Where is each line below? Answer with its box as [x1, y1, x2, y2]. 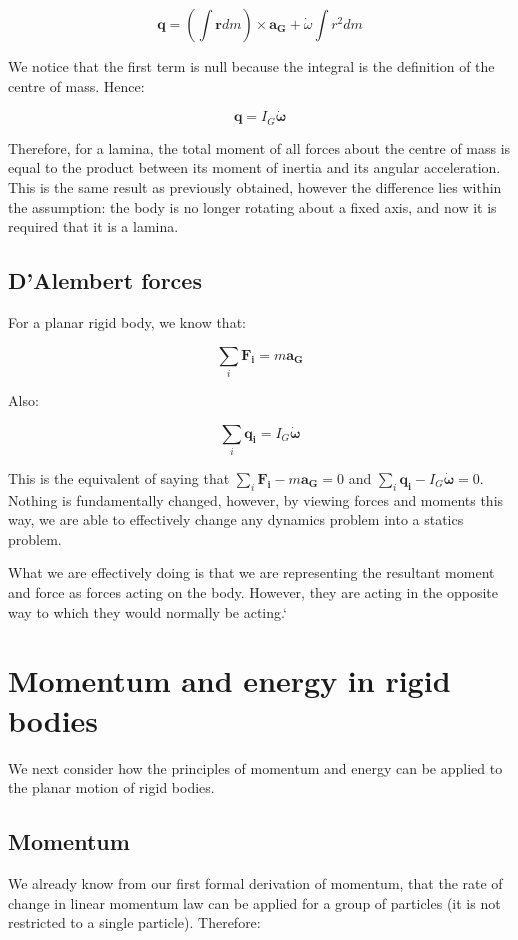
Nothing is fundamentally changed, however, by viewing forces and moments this [8, 489, 504, 510]
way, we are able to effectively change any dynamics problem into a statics [8, 509, 464, 530]
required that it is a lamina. [8, 216, 179, 237]
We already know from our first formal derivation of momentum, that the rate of [8, 872, 503, 893]
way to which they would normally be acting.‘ [8, 601, 287, 622]
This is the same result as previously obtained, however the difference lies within [8, 177, 502, 198]
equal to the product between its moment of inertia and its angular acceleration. [8, 157, 501, 178]
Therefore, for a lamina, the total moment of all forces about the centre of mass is [8, 137, 511, 158]
